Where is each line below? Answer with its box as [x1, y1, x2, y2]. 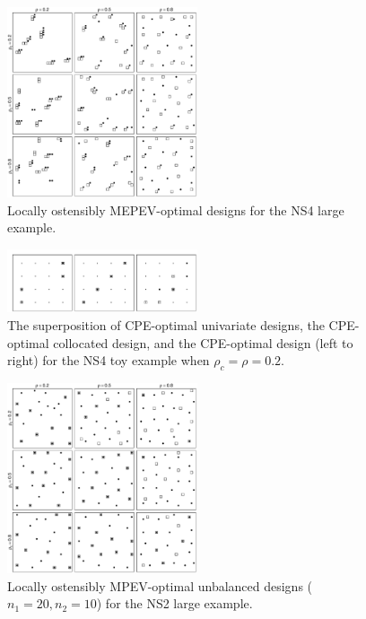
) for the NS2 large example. [96, 594, 253, 613]
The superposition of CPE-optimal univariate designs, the [7, 315, 325, 334]
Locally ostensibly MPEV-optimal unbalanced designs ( [7, 576, 313, 595]
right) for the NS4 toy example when [7, 351, 210, 370]
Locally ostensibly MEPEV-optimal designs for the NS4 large [7, 200, 344, 219]
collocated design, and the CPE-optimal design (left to [53, 333, 353, 352]
